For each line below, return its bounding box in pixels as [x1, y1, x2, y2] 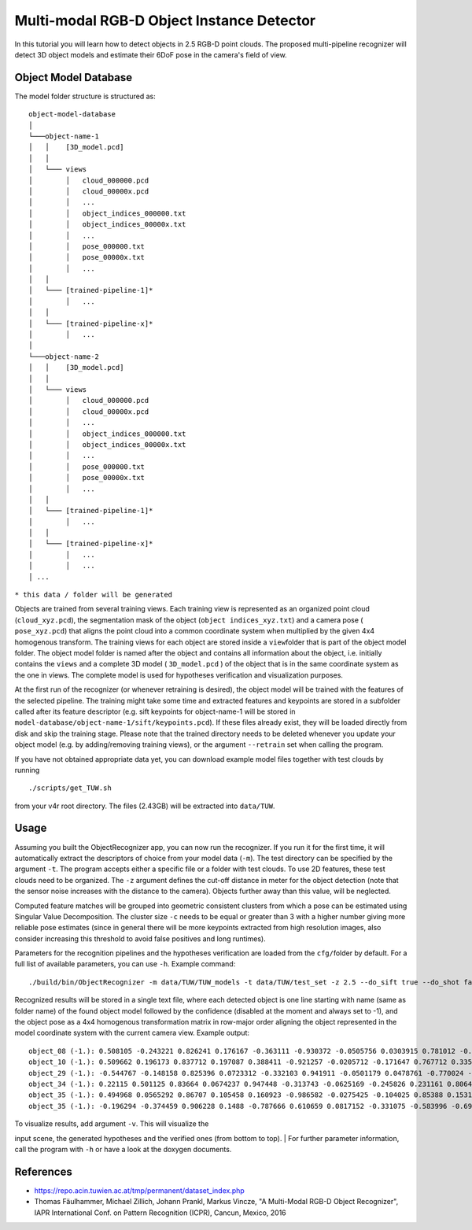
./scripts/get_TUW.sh [28, 784, 112, 792]
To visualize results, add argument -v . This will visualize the [14, 1119, 209, 1128]
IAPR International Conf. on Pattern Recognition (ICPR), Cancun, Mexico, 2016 [34, 1208, 286, 1217]
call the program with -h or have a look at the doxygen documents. [14, 1144, 232, 1154]
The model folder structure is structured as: [14, 91, 157, 101]
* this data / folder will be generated [14, 590, 173, 600]
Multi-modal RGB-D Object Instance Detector [14, 12, 316, 29]
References [14, 1165, 72, 1178]
